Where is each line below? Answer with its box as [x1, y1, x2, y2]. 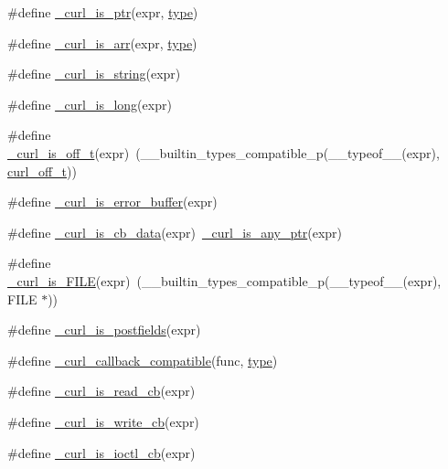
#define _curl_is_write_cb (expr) [7, 411, 199, 431]
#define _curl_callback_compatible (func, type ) [7, 350, 278, 369]
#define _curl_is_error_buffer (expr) [7, 192, 218, 211]
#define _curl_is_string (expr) [7, 64, 181, 83]
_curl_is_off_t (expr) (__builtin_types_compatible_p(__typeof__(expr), [7, 143, 440, 162]
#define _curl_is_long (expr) [7, 94, 172, 113]
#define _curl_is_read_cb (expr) [7, 381, 196, 400]
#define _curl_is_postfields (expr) [7, 320, 201, 339]
